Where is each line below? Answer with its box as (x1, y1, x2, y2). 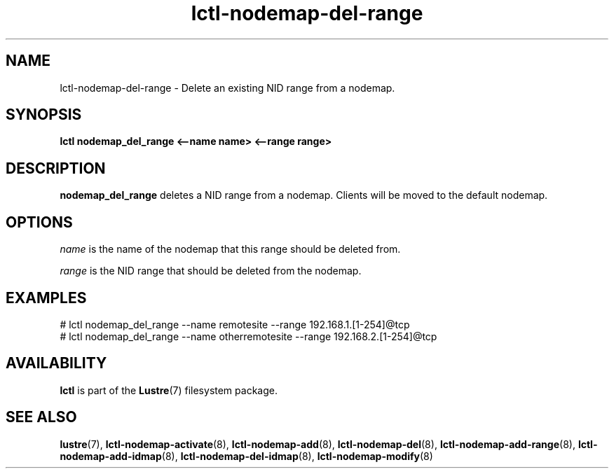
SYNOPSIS (6, 106, 82, 124)
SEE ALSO (6, 408, 77, 426)
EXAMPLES (6, 288, 87, 307)
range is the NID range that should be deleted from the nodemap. (60, 265, 362, 277)
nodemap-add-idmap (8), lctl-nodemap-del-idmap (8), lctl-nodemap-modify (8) (60, 449, 433, 462)
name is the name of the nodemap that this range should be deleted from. (60, 243, 401, 256)
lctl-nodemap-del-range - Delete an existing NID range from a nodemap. (60, 81, 395, 94)
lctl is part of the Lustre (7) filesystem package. (60, 384, 278, 396)
